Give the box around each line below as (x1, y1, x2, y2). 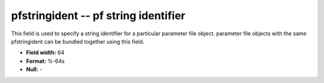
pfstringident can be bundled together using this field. (11, 38, 145, 45)
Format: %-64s (26, 57, 65, 64)
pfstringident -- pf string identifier (11, 9, 185, 22)
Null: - (26, 66, 43, 73)
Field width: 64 (26, 49, 65, 56)
